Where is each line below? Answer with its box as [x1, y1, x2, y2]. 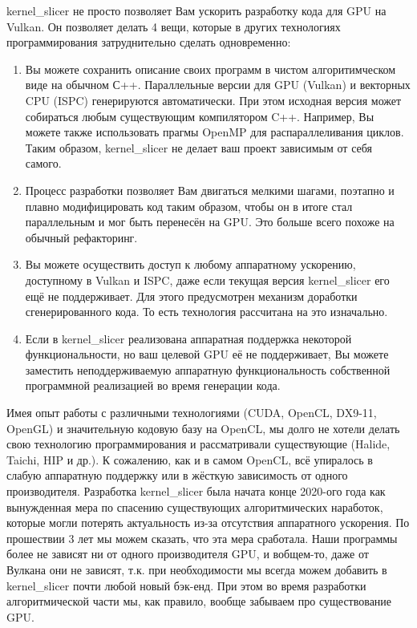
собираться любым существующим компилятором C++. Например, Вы [25, 107, 374, 124]
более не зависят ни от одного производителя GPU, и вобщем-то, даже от [6, 545, 369, 562]
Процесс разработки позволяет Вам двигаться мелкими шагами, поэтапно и [25, 181, 395, 198]
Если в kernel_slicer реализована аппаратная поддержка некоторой [25, 330, 352, 346]
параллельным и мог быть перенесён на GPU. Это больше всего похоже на [25, 213, 395, 230]
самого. [25, 155, 62, 172]
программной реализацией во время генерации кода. [25, 377, 281, 394]
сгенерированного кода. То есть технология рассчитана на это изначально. [25, 303, 388, 320]
